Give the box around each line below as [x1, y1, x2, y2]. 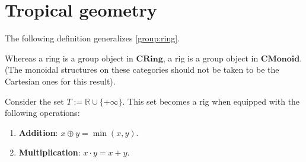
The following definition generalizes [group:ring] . [5, 32, 180, 44]
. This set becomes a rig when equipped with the [122, 95, 300, 107]
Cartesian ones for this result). [5, 74, 116, 87]
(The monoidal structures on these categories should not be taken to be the [5, 63, 279, 76]
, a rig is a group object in [162, 51, 259, 64]
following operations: [5, 106, 80, 119]
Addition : [18, 126, 58, 138]
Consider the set [5, 95, 64, 107]
